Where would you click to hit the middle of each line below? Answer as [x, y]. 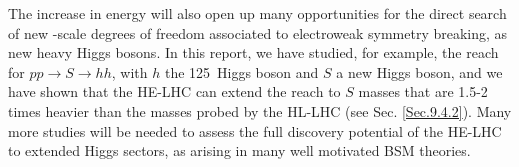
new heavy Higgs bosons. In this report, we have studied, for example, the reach [253, 52]
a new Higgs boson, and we [419, 71]
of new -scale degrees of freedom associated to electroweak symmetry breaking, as [258, 32]
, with [129, 71]
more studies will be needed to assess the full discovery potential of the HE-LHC [255, 130]
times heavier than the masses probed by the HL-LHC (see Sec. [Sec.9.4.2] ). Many [260, 110]
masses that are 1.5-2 [423, 91]
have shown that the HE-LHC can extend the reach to [174, 91]
